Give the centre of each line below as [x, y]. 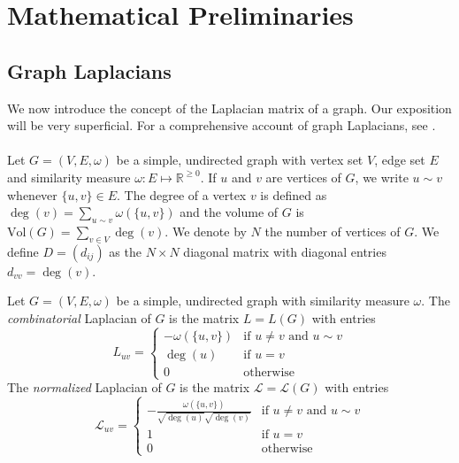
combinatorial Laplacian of [79, 317]
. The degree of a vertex [181, 194]
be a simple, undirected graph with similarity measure [263, 301]
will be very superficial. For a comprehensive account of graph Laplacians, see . [222, 125]
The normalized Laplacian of [84, 387]
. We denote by [206, 231]
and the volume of [229, 212]
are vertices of [303, 177]
